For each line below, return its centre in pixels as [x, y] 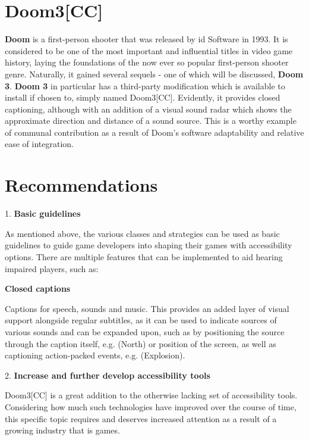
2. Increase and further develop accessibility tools [108, 375]
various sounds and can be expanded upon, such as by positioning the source [145, 331]
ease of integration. [40, 144]
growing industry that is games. [62, 430]
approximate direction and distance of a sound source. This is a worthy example [151, 121]
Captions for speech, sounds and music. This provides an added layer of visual [147, 308]
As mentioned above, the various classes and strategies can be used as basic [142, 233]
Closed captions [38, 288]
